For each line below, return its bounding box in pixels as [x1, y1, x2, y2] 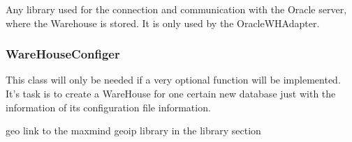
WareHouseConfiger [6, 45, 120, 63]
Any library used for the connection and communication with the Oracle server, [6, 2, 347, 16]
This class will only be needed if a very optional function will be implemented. [6, 72, 341, 87]
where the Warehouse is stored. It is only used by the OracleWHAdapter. [6, 15, 320, 30]
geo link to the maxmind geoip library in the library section [6, 123, 261, 138]
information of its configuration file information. [6, 100, 211, 114]
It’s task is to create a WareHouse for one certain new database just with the [6, 86, 336, 100]
